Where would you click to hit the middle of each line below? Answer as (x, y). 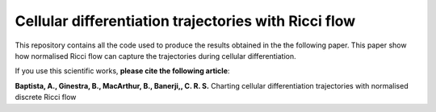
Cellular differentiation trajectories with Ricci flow (185, 21)
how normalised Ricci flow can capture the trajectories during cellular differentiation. (155, 56)
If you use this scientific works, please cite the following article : (122, 71)
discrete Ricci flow (46, 97)
